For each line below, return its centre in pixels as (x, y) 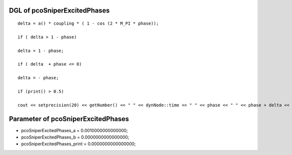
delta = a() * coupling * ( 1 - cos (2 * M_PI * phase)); (88, 24)
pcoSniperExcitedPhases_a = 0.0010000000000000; (75, 130)
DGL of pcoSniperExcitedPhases (59, 10)
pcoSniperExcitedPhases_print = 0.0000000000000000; (79, 144)
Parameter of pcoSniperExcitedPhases (69, 119)
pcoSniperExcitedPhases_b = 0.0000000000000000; (75, 137)
